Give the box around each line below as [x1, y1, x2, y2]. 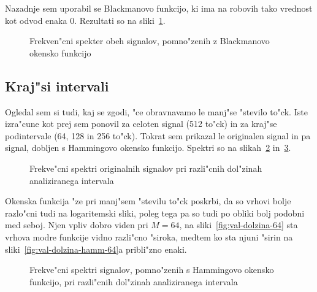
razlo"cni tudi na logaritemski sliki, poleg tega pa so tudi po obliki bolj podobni [5, 206, 305, 219]
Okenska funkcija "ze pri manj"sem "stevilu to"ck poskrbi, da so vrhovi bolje [5, 194, 291, 207]
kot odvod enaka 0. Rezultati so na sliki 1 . [5, 13, 166, 26]
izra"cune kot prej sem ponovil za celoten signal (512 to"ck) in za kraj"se [5, 117, 277, 130]
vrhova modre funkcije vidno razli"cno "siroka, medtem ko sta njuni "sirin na [5, 230, 293, 243]
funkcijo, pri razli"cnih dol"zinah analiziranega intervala [29, 275, 238, 288]
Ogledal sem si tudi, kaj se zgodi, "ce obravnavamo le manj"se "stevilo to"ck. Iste [5, 105, 308, 118]
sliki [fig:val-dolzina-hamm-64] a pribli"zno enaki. [5, 242, 187, 255]
